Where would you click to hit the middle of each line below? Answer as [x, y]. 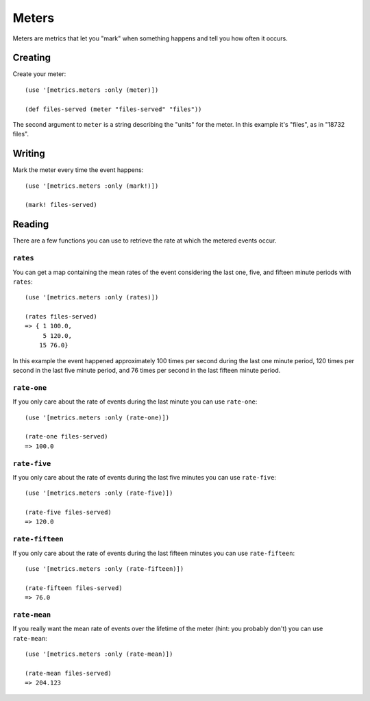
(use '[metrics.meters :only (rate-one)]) [97, 417]
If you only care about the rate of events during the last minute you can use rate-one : [135, 402]
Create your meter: [39, 74]
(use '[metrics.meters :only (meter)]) [92, 90]
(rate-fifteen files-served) [74, 588]
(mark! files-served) [61, 205]
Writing [29, 154]
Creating [32, 58]
